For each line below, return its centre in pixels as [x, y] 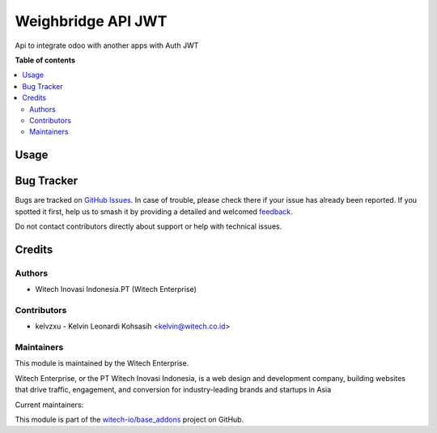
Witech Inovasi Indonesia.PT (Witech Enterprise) [116, 289]
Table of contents [45, 60]
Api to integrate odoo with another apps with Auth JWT [107, 45]
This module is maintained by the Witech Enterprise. [102, 363]
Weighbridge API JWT [91, 21]
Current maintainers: [49, 405]
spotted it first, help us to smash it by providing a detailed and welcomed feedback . [154, 212]
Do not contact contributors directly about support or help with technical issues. [148, 226]
